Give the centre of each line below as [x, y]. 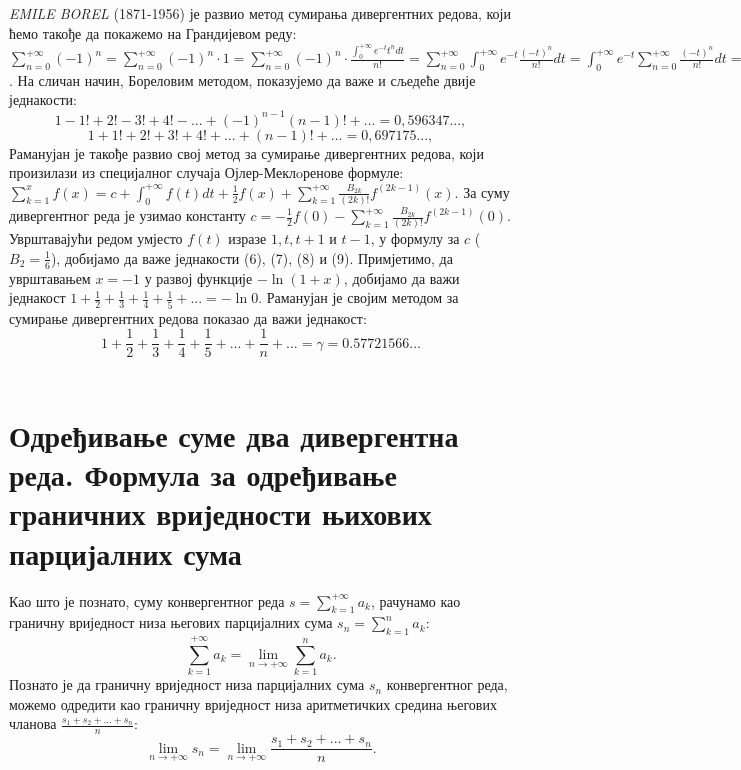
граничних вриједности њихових [220, 513]
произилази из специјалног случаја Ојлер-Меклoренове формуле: [206, 172]
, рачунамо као [415, 600]
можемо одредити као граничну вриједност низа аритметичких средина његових [253, 703]
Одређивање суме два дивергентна [234, 435]
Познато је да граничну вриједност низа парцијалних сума [187, 684]
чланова [33, 723]
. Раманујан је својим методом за [358, 297]
